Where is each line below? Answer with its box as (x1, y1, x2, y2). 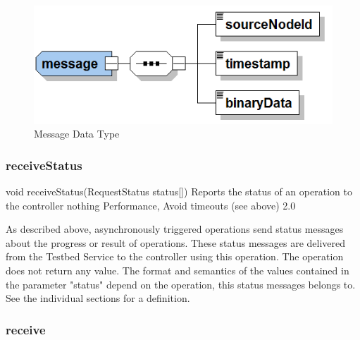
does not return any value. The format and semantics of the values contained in (6, 263, 349, 278)
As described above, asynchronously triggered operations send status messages (6, 221, 344, 236)
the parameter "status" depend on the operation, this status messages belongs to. (6, 277, 356, 291)
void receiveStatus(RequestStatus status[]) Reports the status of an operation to (6, 184, 352, 199)
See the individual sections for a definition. (6, 291, 190, 305)
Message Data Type (34, 126, 120, 141)
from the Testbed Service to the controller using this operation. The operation (6, 249, 344, 264)
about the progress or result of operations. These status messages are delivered (6, 235, 346, 250)
